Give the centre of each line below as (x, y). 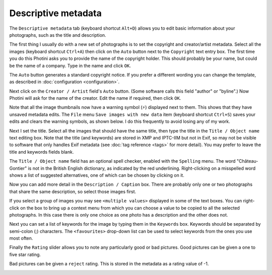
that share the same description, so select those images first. (73, 191)
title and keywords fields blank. (42, 152)
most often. (21, 238)
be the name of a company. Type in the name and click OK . (70, 65)
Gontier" (18, 168)
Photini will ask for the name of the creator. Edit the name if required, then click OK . (95, 98)
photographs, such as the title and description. (58, 35)
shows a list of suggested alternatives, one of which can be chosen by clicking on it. (97, 175)
